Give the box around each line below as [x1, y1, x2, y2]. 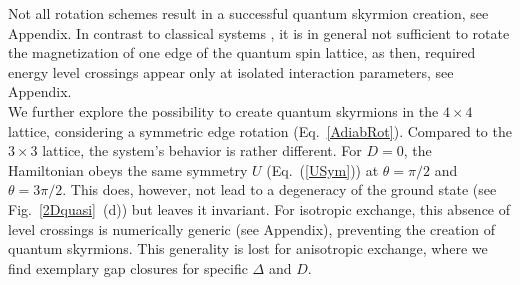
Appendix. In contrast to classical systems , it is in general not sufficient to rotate [8, 22, 510, 43]
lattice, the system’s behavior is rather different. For [42, 140, 362, 161]
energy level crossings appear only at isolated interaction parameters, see [8, 61, 454, 82]
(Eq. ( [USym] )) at [266, 159, 379, 180]
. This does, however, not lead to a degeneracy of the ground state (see [62, 179, 497, 200]
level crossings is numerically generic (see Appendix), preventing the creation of [8, 218, 496, 239]
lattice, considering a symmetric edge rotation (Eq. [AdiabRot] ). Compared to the [8, 120, 512, 141]
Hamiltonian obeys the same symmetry [8, 159, 248, 180]
